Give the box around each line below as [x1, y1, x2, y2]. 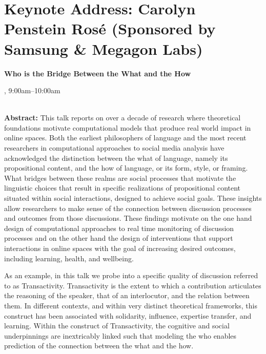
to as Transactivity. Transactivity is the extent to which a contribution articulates [4, 280, 261, 290]
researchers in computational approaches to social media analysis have [4, 142, 224, 153]
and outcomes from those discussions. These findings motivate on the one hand [4, 213, 252, 223]
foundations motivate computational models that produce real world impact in [4, 122, 251, 133]
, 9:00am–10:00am [4, 85, 60, 96]
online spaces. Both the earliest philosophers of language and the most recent [4, 132, 247, 143]
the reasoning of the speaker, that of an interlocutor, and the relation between [4, 290, 250, 301]
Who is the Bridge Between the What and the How [4, 68, 191, 78]
